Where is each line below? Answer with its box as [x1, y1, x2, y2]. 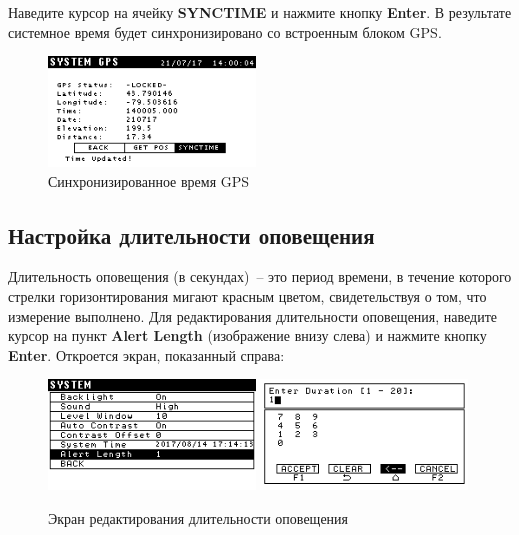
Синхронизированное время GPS [48, 170, 250, 191]
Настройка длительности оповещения [8, 219, 375, 250]
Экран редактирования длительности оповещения [48, 507, 349, 528]
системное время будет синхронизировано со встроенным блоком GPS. [8, 21, 442, 42]
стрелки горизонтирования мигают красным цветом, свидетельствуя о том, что [8, 285, 487, 306]
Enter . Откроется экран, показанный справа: [8, 344, 285, 365]
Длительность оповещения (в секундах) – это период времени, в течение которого [8, 266, 512, 287]
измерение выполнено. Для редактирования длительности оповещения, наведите [8, 305, 498, 326]
